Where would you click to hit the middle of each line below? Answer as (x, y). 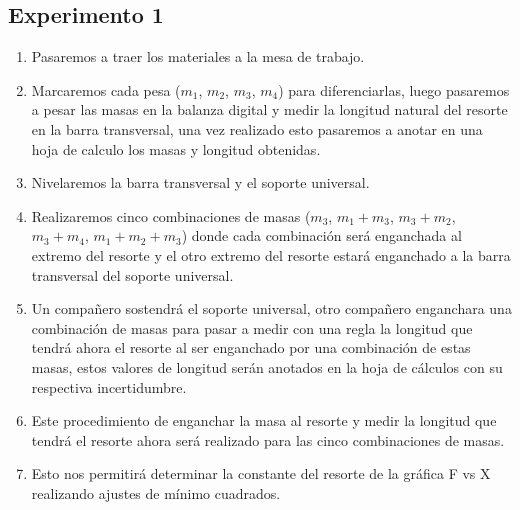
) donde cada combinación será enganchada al (321, 235)
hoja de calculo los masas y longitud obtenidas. (176, 148)
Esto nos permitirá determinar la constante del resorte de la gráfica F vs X (261, 473)
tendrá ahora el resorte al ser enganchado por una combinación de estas (251, 347)
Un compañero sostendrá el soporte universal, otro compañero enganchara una (271, 308)
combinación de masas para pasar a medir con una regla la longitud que (252, 327)
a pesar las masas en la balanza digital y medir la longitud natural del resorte (269, 109)
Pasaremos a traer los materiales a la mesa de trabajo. (198, 56)
